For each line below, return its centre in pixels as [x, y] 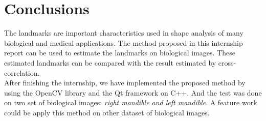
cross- [227, 62]
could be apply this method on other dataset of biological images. [107, 112]
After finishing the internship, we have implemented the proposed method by [125, 83]
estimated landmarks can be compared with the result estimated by [110, 62]
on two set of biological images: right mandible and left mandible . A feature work [131, 102]
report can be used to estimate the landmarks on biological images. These [120, 53]
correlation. [22, 72]
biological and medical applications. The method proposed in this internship [124, 42]
